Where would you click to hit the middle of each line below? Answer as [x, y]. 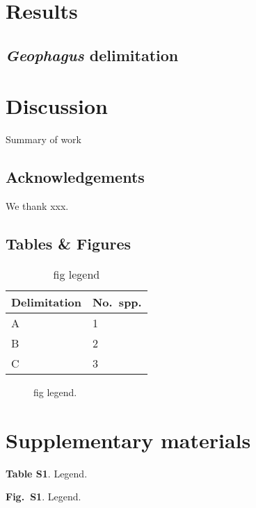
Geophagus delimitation [92, 55]
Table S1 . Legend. [47, 473]
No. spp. [117, 302]
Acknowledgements [75, 177]
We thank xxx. [37, 206]
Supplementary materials [128, 440]
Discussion [57, 106]
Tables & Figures [69, 244]
